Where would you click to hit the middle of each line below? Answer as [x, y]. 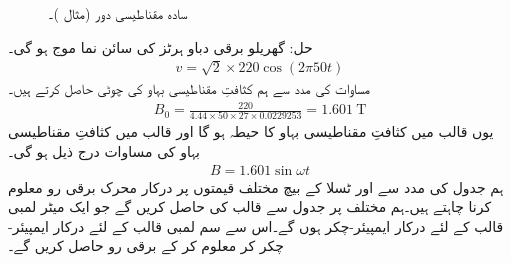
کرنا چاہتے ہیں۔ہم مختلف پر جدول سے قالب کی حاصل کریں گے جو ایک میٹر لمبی [250, 206]
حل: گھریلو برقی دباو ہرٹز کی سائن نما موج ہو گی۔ [160, 46]
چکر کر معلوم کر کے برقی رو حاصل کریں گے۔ [146, 245]
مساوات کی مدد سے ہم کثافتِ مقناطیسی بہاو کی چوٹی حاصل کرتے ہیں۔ [189, 88]
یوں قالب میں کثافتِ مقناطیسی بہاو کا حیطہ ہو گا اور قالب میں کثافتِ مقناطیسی [251, 131]
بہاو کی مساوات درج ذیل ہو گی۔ [104, 151]
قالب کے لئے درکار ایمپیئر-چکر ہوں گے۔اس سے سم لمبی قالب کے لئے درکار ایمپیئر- [256, 225]
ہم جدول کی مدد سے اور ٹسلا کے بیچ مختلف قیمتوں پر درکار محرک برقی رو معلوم [256, 186]
